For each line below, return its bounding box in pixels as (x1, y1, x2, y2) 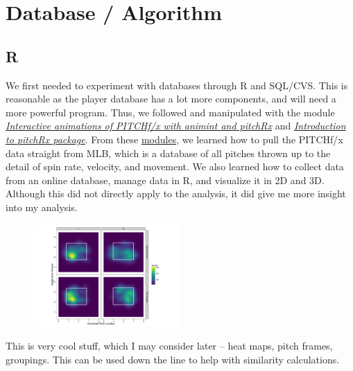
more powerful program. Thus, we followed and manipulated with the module (6, 105, 335, 119)
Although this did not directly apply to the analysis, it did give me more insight (6, 186, 346, 201)
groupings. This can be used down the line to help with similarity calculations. (6, 352, 340, 366)
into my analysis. (6, 199, 78, 214)
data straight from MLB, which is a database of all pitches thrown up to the (6, 145, 331, 160)
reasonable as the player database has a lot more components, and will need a (6, 91, 336, 106)
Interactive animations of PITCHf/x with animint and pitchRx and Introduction (6, 118, 346, 133)
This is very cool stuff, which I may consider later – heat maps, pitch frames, (6, 338, 333, 353)
